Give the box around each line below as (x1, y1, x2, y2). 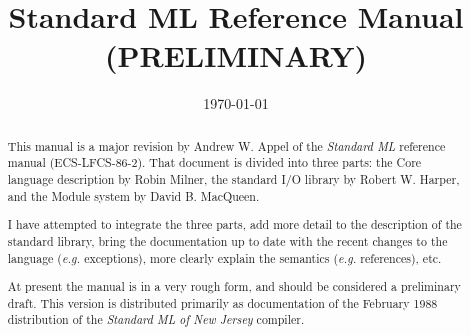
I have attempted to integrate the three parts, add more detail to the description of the (7, 216, 462, 233)
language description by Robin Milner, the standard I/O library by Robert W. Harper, (7, 171, 460, 188)
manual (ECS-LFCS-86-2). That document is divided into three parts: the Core (7, 154, 422, 171)
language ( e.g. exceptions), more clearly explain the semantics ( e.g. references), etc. (7, 249, 442, 266)
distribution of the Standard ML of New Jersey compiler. (7, 311, 305, 328)
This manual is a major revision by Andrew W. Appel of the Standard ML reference (7, 137, 446, 154)
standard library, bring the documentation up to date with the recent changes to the (7, 232, 448, 249)
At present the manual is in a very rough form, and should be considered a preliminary (7, 278, 461, 295)
